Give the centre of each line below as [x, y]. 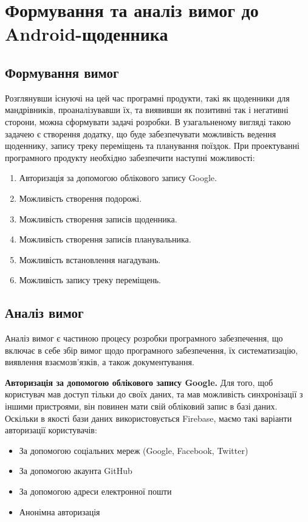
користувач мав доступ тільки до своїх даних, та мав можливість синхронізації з [154, 394]
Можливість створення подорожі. [80, 198]
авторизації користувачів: [51, 430]
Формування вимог [62, 72]
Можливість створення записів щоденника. [98, 218]
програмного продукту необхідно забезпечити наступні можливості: [130, 157]
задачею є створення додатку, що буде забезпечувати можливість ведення [141, 133]
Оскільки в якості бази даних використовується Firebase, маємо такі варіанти [149, 418]
